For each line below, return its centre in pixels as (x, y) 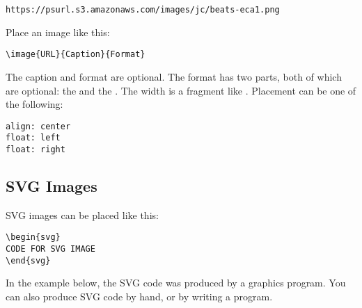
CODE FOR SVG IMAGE (50, 249)
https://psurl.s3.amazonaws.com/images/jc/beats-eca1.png (143, 10)
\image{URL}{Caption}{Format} (76, 55)
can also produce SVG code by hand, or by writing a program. (139, 297)
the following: (34, 104)
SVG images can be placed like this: (82, 214)
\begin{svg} (33, 237)
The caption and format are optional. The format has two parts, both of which (174, 76)
